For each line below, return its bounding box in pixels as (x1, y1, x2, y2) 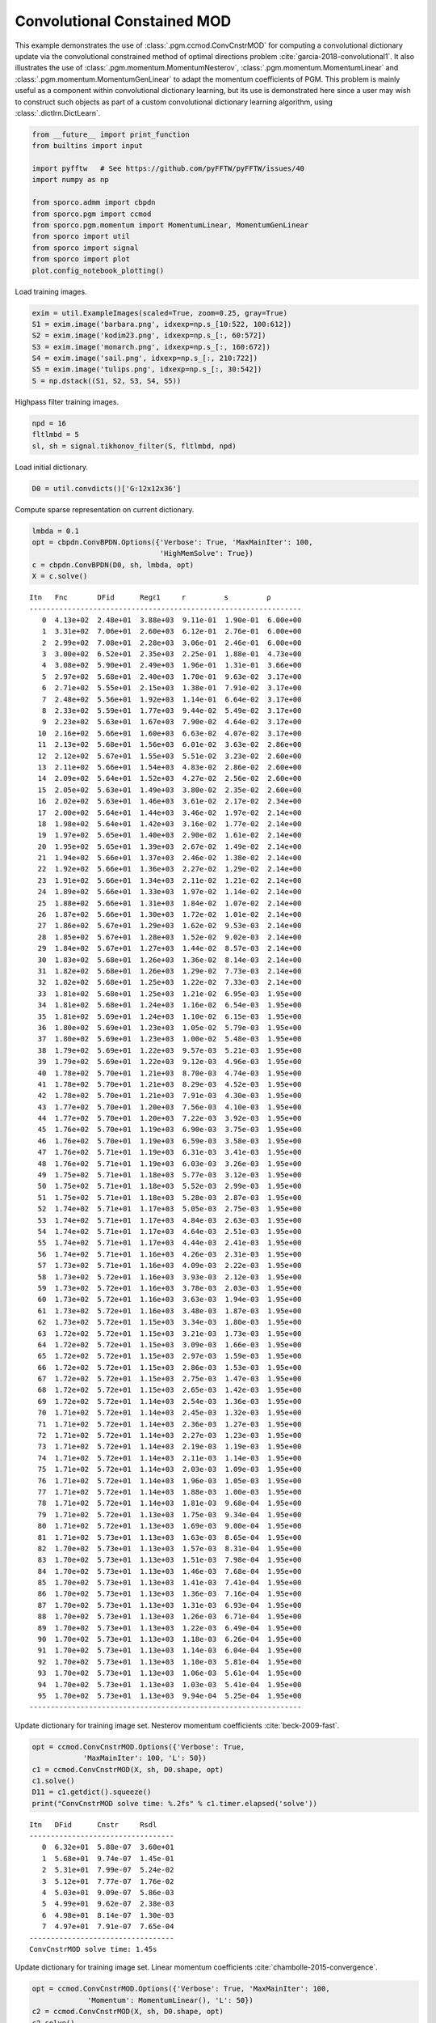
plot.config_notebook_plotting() (31, 265, 165, 275)
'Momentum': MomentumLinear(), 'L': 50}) (87, 1995, 254, 2004)
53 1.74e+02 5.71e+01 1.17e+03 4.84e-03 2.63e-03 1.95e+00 (37, 1215, 302, 1225)
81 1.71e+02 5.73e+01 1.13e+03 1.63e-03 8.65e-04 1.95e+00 (37, 1533, 302, 1542)
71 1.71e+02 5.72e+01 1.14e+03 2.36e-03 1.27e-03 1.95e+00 (37, 1419, 302, 1428)
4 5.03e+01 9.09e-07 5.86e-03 (41, 1888, 174, 1898)
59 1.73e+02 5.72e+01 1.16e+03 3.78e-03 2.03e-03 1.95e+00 (37, 1283, 302, 1292)
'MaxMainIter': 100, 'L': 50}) (82, 1754, 208, 1763)
